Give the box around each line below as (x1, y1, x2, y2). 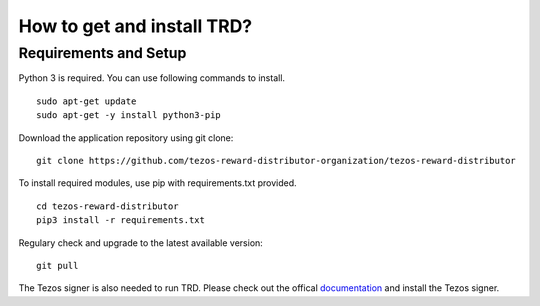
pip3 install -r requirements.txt (36, 215, 205, 226)
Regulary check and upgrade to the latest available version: (18, 236, 264, 249)
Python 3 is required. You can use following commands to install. (18, 72, 285, 84)
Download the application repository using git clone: (18, 131, 234, 144)
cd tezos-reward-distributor (36, 200, 179, 212)
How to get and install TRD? (18, 15, 253, 37)
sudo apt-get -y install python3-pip (36, 110, 222, 121)
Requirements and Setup (18, 44, 187, 62)
